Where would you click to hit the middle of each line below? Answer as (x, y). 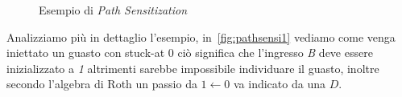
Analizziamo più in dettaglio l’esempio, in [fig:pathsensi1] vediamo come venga (201, 36)
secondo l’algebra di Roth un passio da (102, 84)
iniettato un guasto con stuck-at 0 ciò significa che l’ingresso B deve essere (190, 53)
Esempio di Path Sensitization (113, 10)
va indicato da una (279, 84)
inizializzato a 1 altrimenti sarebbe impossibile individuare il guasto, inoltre (193, 68)
